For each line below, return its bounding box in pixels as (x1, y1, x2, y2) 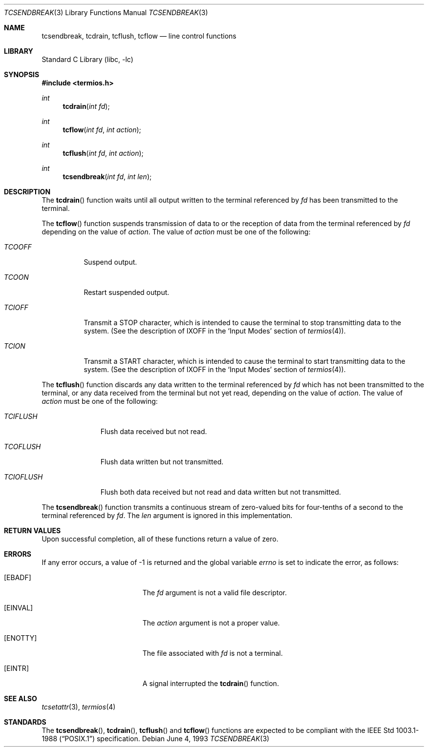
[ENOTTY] (4, 634, 37, 642)
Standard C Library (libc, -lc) (42, 55, 133, 63)
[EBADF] (4, 573, 31, 582)
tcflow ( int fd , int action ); (63, 125, 141, 134)
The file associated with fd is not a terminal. (142, 649, 283, 657)
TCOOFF (4, 243, 32, 251)
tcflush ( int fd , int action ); (63, 149, 144, 157)
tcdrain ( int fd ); (63, 102, 110, 110)
